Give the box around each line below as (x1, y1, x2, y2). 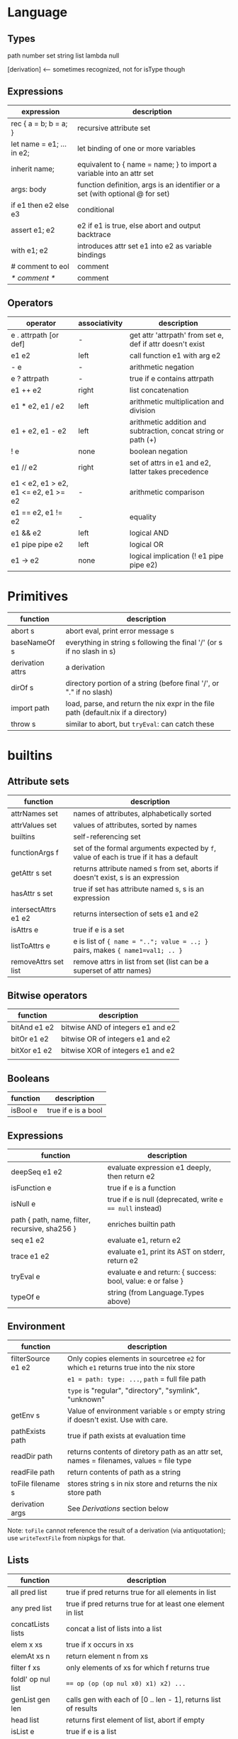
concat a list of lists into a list (66, 1623, 162, 1633)
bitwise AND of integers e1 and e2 (61, 1022, 176, 1032)
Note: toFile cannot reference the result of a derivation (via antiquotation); (7, 1526, 226, 1535)
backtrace (76, 229, 111, 239)
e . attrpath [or (11, 330, 59, 340)
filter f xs (11, 1662, 41, 1672)
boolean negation (130, 446, 188, 456)
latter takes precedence (130, 466, 209, 476)
